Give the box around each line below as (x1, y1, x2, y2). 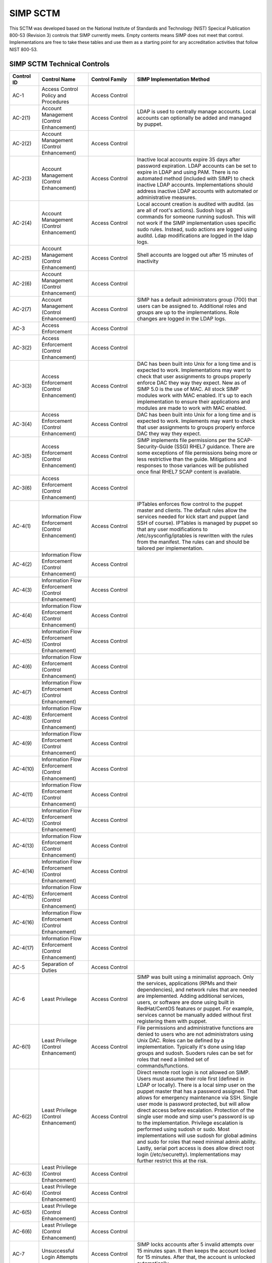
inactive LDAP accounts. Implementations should (137, 181, 253, 188)
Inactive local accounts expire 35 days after (137, 156, 240, 163)
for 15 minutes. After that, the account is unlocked (137, 1253, 255, 1260)
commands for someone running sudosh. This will (137, 213, 255, 220)
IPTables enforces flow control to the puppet (137, 500, 243, 507)
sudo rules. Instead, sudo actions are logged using (137, 225, 257, 232)
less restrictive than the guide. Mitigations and (137, 455, 247, 462)
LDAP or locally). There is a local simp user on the (137, 1081, 255, 1088)
